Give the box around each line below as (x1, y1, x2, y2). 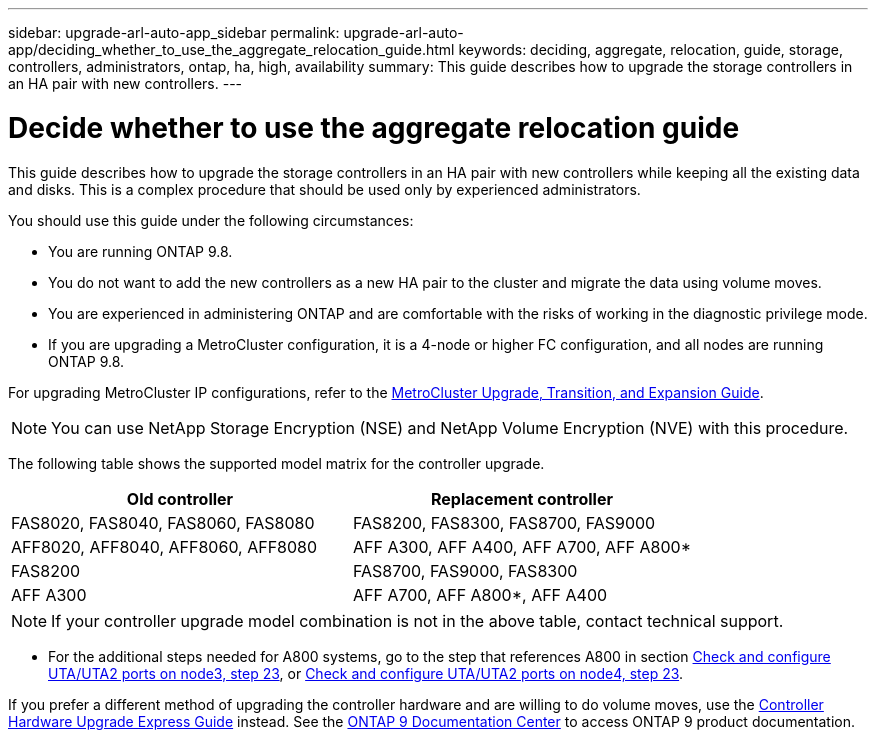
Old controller (126, 488, 234, 509)
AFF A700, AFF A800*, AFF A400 (352, 584, 608, 605)
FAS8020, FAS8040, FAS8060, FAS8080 (11, 512, 315, 533)
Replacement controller (431, 488, 613, 509)
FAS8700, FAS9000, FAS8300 (352, 560, 578, 581)
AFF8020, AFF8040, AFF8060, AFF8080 (11, 536, 318, 557)
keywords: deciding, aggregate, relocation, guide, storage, (458, 41, 843, 58)
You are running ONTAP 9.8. (48, 242, 233, 260)
